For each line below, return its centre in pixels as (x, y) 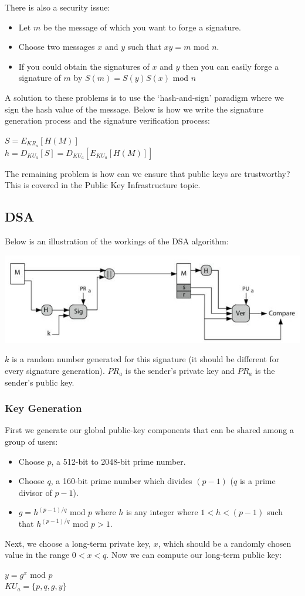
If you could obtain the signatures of (84, 66)
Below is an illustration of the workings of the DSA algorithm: (117, 241)
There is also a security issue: (57, 7)
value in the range (37, 555)
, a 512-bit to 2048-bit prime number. (118, 461)
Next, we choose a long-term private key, (78, 543)
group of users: (31, 442)
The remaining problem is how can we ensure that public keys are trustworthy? (148, 173)
